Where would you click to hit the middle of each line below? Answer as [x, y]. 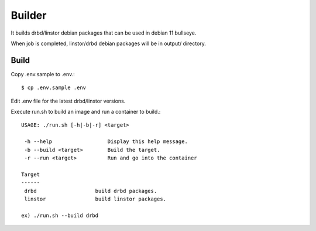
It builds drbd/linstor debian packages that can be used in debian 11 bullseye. [104, 33]
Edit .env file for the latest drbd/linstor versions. [68, 101]
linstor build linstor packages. [95, 199]
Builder [29, 15]
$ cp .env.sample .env [54, 88]
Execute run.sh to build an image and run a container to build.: [86, 112]
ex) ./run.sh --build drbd [60, 215]
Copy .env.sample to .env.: [43, 74]
